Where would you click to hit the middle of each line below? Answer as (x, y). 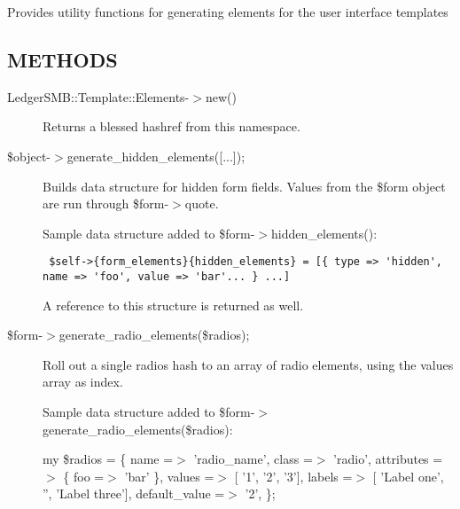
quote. (202, 204)
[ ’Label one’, (408, 476)
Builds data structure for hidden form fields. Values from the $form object (244, 186)
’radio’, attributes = (388, 459)
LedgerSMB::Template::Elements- (98, 96)
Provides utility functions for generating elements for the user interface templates (228, 12)
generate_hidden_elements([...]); (156, 156)
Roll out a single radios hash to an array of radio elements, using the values (248, 364)
